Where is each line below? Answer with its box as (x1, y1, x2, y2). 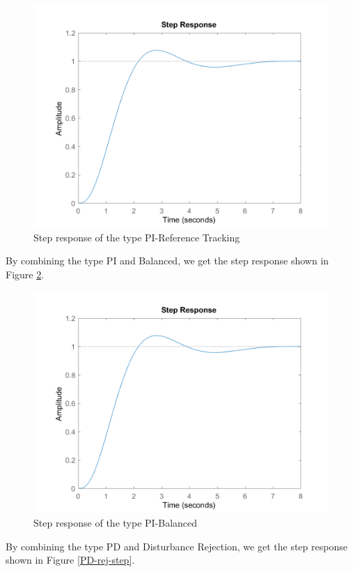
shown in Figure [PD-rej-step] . (6, 552, 135, 567)
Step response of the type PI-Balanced (33, 515, 198, 529)
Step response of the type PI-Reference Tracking (33, 229, 240, 244)
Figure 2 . (6, 266, 45, 281)
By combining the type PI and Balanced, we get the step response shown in (6, 253, 329, 268)
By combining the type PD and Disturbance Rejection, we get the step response (6, 539, 347, 553)
